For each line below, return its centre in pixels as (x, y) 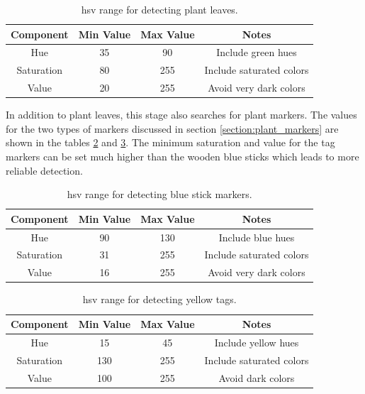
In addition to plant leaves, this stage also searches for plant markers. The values (181, 115)
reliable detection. (44, 170)
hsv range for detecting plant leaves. (159, 9)
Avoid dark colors (257, 377)
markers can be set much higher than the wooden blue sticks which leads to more (182, 156)
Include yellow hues (257, 342)
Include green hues (257, 52)
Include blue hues (257, 237)
